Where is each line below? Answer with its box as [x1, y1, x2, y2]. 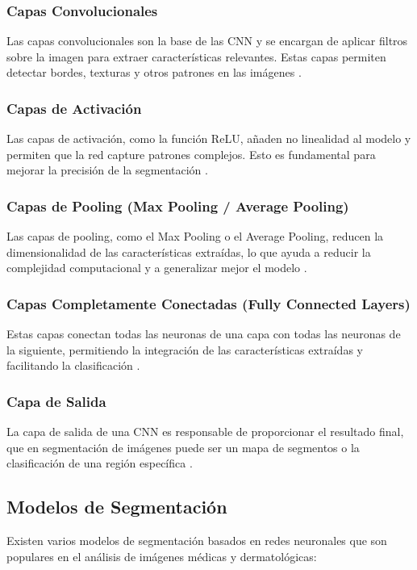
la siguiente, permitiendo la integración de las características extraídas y [6, 341, 363, 358]
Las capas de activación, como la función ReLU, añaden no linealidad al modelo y [6, 130, 411, 147]
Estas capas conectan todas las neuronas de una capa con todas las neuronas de [6, 325, 401, 342]
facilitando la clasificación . [6, 357, 140, 374]
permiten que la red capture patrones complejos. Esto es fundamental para [6, 145, 376, 162]
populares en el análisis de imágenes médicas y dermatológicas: [6, 547, 317, 564]
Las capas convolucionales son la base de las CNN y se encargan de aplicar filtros [6, 32, 408, 49]
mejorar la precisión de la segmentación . [6, 161, 208, 178]
